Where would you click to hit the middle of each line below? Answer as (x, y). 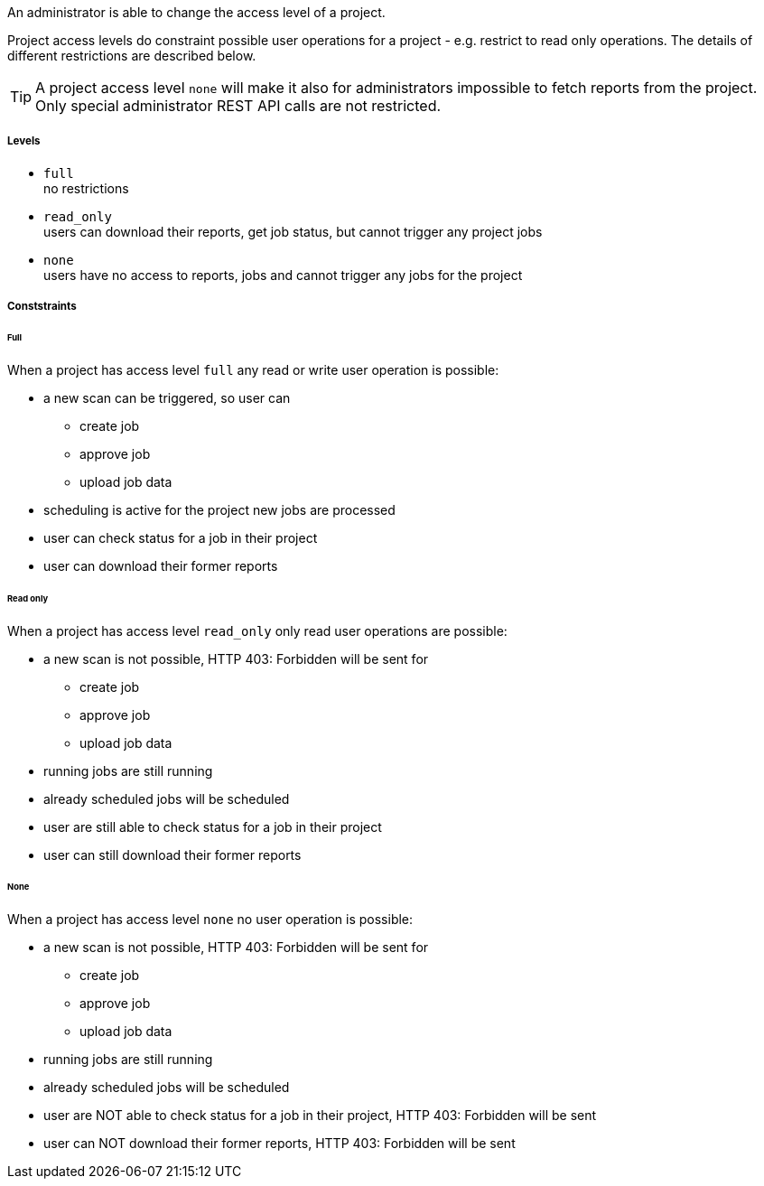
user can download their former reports (161, 565)
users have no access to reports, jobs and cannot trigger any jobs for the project (283, 275)
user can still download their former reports (172, 854)
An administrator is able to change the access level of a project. (196, 12)
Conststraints (42, 307)
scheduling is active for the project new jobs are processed (219, 509)
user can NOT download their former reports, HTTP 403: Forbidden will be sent (280, 1144)
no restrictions (86, 188)
